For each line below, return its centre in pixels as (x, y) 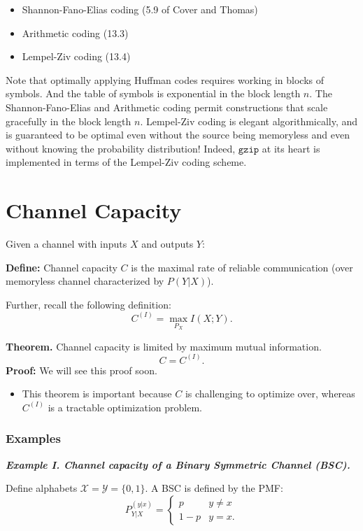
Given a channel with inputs (66, 244)
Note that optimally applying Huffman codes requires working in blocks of (165, 79)
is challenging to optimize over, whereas (270, 394)
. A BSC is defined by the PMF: (214, 488)
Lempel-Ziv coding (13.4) (76, 56)
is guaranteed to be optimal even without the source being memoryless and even (178, 135)
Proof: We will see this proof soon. (81, 370)
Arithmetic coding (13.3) (75, 33)
